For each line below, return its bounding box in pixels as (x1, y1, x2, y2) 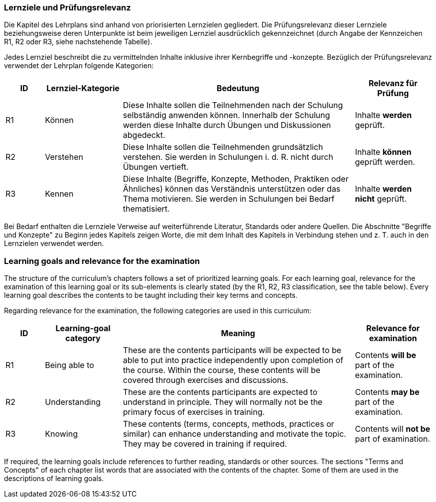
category (65, 333, 101, 344)
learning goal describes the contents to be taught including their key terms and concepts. (4, 291, 298, 300)
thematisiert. (123, 204, 170, 214)
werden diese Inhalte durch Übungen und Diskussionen (123, 120, 331, 130)
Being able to (45, 360, 94, 371)
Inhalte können (355, 147, 412, 157)
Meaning (221, 328, 255, 339)
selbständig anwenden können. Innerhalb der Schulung (123, 110, 330, 121)
